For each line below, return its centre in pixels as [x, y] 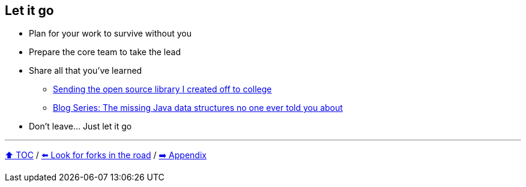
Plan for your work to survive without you [110, 34]
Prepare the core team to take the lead [105, 52]
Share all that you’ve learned [86, 71]
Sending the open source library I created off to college [162, 89]
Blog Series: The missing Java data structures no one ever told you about [198, 108]
